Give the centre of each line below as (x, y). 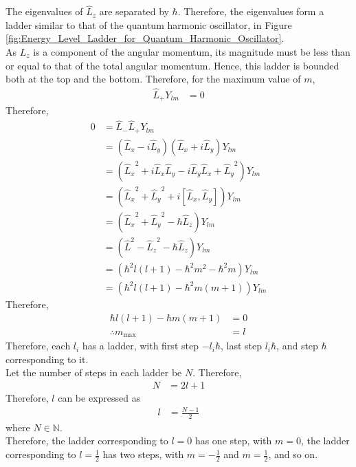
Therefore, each (38, 346)
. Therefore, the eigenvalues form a (251, 11)
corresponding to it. (47, 359)
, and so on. (293, 454)
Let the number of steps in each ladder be (94, 372)
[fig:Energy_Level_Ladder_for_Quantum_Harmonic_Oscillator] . (145, 38)
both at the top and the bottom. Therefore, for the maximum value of (153, 79)
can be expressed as (99, 397)
